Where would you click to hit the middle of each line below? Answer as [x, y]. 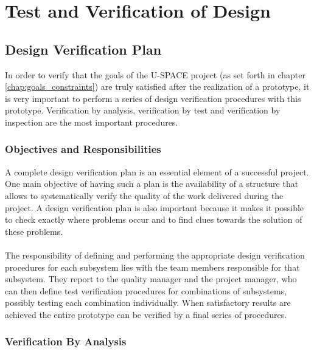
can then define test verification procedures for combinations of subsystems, [146, 290]
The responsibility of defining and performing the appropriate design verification [155, 255]
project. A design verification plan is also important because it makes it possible [155, 207]
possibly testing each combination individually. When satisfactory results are [148, 303]
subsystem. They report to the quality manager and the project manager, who [151, 279]
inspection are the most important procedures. [92, 122]
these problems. [34, 231]
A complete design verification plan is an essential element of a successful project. [157, 171]
